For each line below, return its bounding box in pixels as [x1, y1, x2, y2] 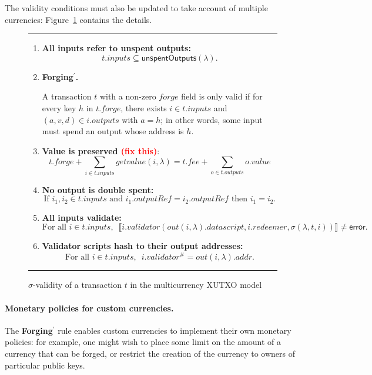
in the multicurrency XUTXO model [130, 278, 262, 291]
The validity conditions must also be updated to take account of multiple [5, 2, 268, 14]
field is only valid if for [181, 90, 263, 102]
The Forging [5, 324, 53, 336]
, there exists [120, 101, 167, 114]
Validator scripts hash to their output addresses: [42, 240, 243, 252]
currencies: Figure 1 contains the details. [5, 13, 152, 25]
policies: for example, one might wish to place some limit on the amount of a [5, 336, 281, 348]
